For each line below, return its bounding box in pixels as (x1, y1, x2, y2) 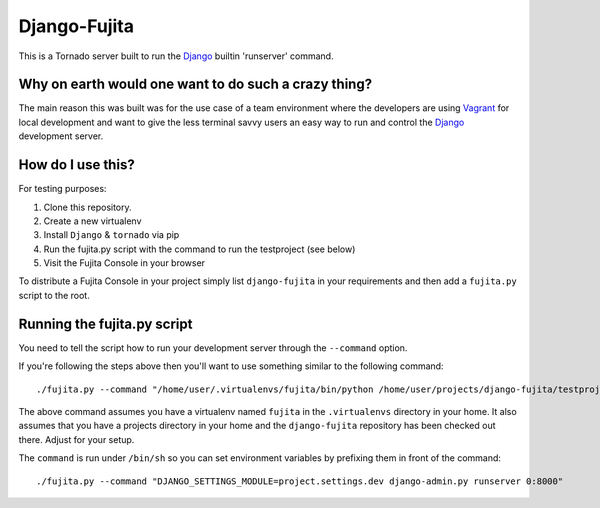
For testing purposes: (18, 183, 107, 195)
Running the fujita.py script (18, 315, 193, 332)
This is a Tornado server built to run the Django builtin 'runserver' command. (18, 50, 334, 62)
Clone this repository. (43, 201, 132, 213)
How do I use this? (18, 156, 135, 174)
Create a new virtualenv (43, 215, 142, 227)
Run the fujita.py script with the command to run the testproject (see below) (43, 243, 356, 255)
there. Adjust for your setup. (18, 433, 135, 445)
